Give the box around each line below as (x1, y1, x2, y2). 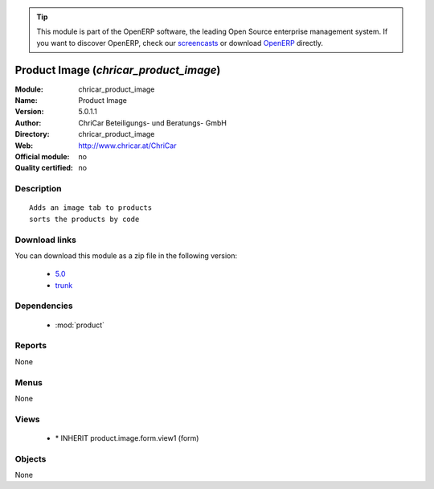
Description (14, 183, 62, 195)
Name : (14, 96, 38, 105)
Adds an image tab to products (29, 203, 153, 212)
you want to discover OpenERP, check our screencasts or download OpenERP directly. (36, 38, 324, 47)
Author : (14, 117, 42, 128)
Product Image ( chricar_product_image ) (14, 63, 221, 76)
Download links (14, 234, 76, 245)
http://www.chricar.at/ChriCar (78, 141, 177, 150)
